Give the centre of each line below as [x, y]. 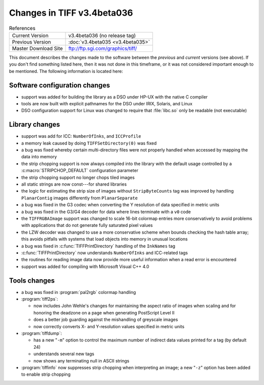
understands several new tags [64, 354]
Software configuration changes [59, 85]
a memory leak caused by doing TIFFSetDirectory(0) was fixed [89, 143]
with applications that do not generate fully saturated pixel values [87, 225]
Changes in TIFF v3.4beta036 [71, 13]
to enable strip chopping [46, 374]
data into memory [39, 157]
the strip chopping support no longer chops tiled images [78, 177]
